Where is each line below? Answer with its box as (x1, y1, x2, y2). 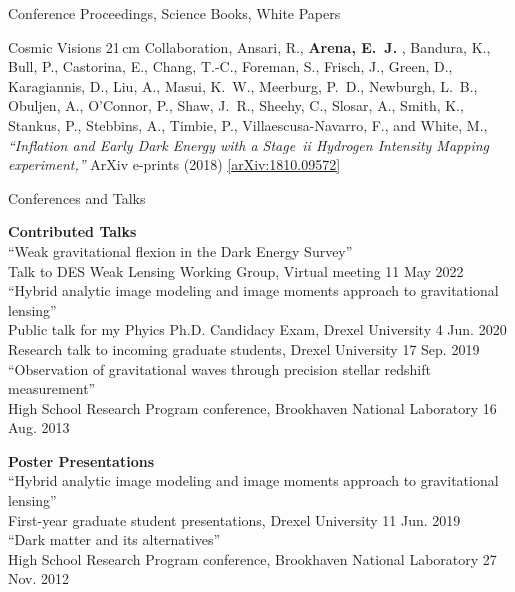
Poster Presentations (8, 450, 155, 471)
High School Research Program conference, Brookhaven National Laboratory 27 (8, 548, 497, 569)
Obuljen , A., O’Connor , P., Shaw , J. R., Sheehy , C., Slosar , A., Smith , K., (8, 95, 464, 116)
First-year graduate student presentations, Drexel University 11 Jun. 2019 (8, 509, 461, 530)
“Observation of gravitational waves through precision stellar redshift (8, 358, 431, 379)
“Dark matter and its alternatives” (8, 529, 221, 550)
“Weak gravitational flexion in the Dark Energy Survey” (8, 240, 353, 261)
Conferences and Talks (8, 187, 146, 208)
